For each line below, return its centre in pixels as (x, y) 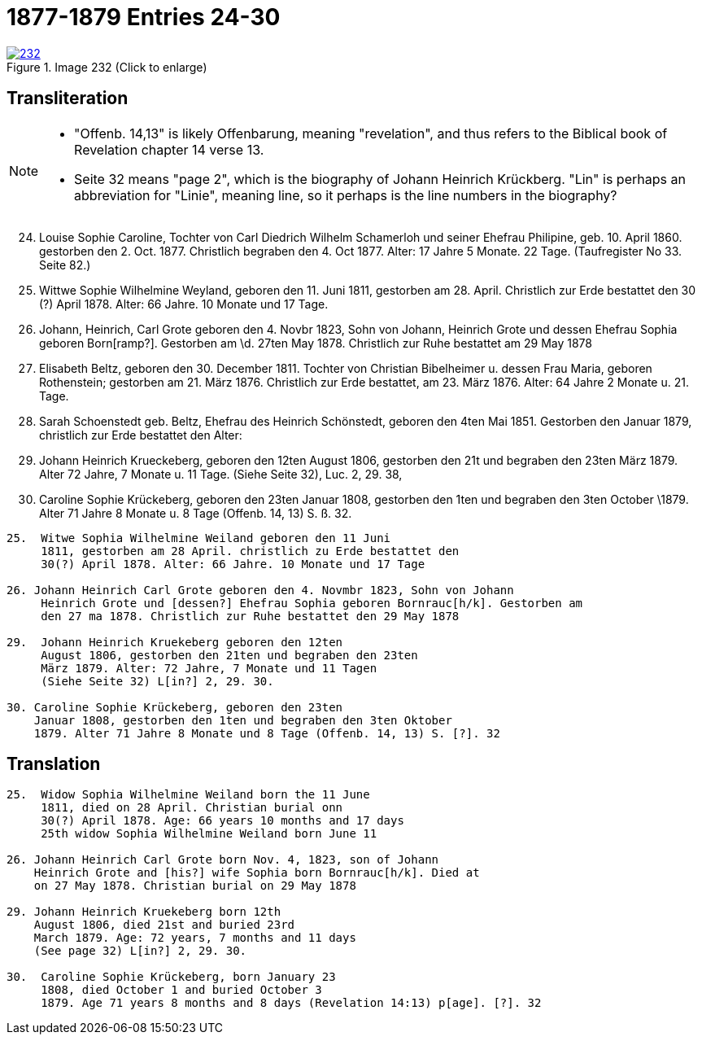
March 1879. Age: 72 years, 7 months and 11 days (195, 938)
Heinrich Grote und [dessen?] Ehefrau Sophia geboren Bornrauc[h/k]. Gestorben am (312, 603)
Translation (54, 764)
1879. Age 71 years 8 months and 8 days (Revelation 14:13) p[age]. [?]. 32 (291, 1003)
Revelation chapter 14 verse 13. (169, 149)
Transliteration (68, 98)
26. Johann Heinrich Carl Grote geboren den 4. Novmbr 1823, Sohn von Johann (260, 590)
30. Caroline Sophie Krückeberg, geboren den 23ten (175, 707)
